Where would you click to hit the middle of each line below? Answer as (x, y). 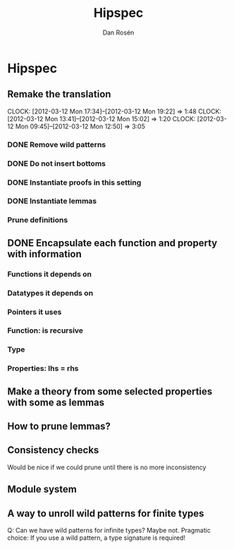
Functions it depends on (49, 274)
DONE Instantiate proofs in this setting (74, 183)
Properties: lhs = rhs (43, 369)
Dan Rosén (118, 32)
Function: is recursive (45, 331)
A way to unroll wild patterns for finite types (106, 513)
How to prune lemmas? (59, 427)
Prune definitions (38, 220)
